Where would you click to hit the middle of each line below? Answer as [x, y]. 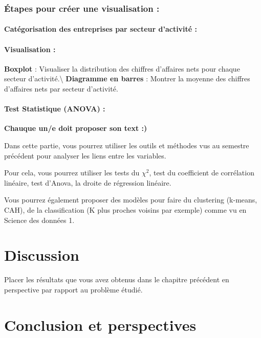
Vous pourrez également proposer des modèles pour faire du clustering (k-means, [131, 200]
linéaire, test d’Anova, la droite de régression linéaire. [88, 182]
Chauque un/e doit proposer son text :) [76, 128]
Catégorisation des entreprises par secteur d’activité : [101, 29]
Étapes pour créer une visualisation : [82, 8]
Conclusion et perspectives [100, 324]
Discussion [42, 255]
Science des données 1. [39, 220]
